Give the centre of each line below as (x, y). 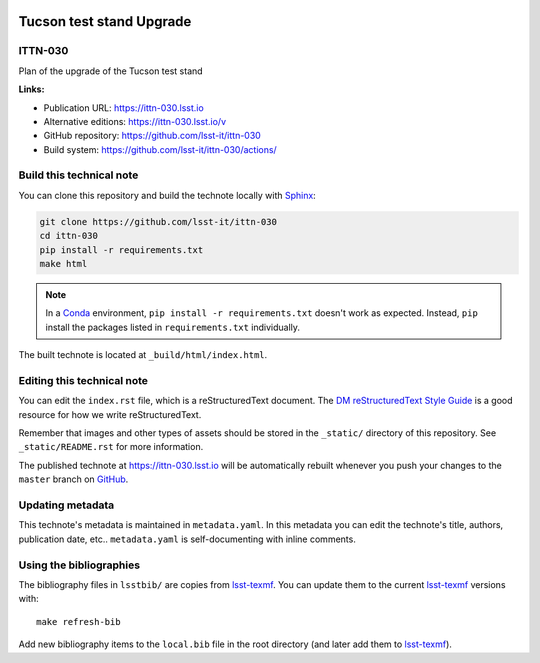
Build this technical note (78, 175)
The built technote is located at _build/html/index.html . (143, 355)
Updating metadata (66, 505)
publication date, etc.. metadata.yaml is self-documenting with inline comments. (187, 539)
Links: (31, 89)
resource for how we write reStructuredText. (110, 414)
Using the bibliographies (79, 565)
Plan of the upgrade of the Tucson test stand (111, 71)
